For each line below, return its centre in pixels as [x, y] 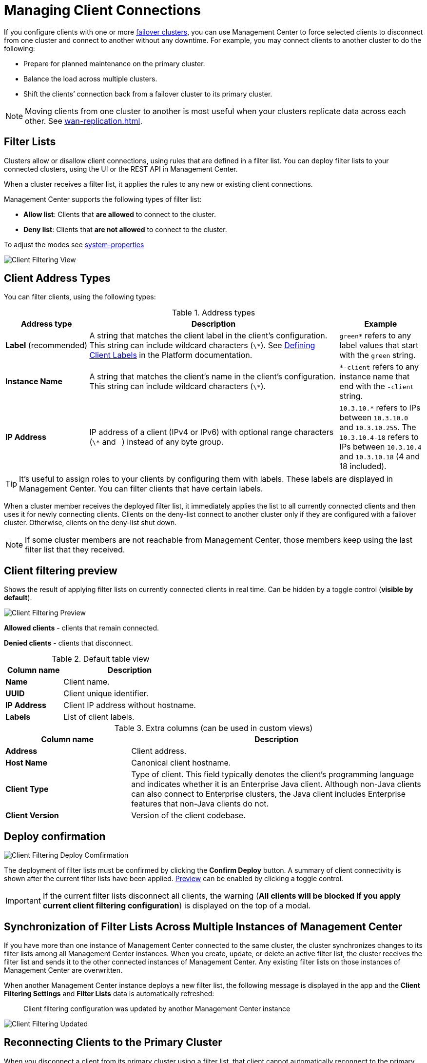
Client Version [32, 816]
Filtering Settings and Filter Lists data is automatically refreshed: [109, 993]
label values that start [379, 345]
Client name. [87, 682]
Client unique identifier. [106, 694]
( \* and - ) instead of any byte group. [156, 442]
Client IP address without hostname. [130, 705]
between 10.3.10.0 [374, 418]
